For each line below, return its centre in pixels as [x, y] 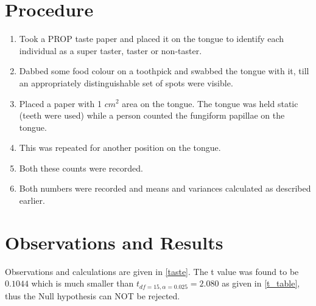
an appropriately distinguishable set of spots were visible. [126, 82]
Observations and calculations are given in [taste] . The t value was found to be [152, 271]
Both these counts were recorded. [81, 168]
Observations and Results [114, 242]
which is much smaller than [83, 283]
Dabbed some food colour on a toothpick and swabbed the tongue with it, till [164, 71]
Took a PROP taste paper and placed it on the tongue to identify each [152, 39]
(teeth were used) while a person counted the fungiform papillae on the [152, 115]
